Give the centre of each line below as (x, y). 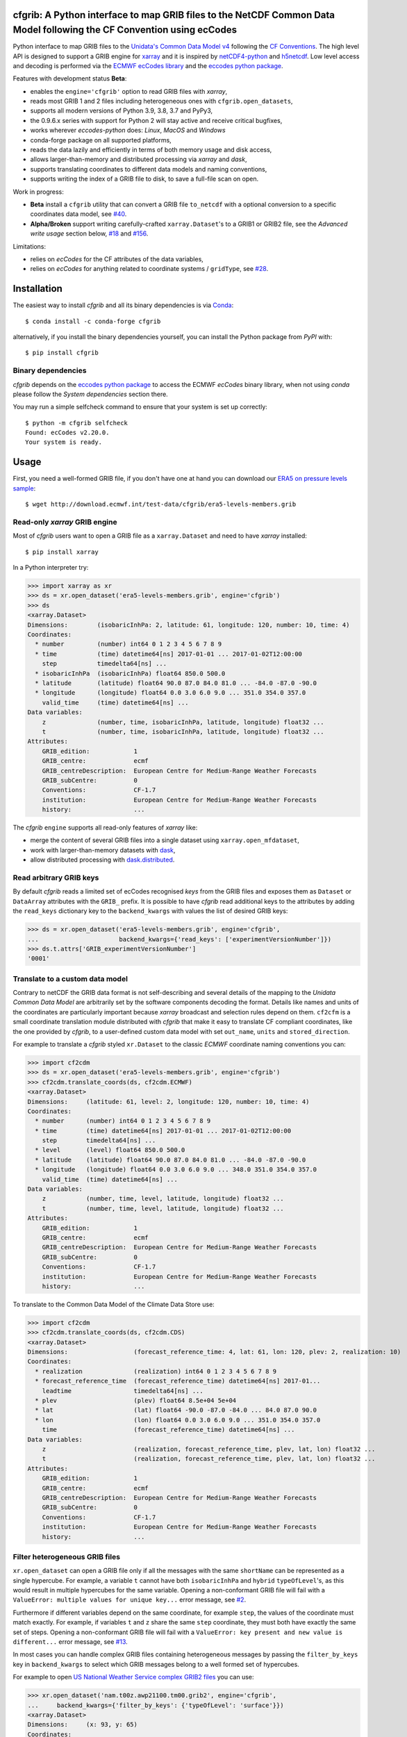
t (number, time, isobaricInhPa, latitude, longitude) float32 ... (183, 732)
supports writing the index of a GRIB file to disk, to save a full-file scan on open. (144, 179)
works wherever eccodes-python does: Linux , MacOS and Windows (128, 130)
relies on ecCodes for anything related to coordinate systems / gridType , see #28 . (149, 269)
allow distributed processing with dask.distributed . (102, 860)
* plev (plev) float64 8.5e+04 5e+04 (136, 1401)
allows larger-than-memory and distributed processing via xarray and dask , (139, 159)
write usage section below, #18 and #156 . (89, 233)
